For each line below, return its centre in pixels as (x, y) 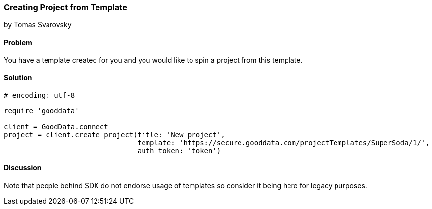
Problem (18, 42)
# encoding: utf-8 (40, 95)
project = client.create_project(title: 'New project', (115, 134)
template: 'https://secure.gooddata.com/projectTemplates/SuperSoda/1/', (283, 142)
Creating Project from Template (66, 7)
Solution (18, 78)
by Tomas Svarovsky (38, 25)
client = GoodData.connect (56, 127)
